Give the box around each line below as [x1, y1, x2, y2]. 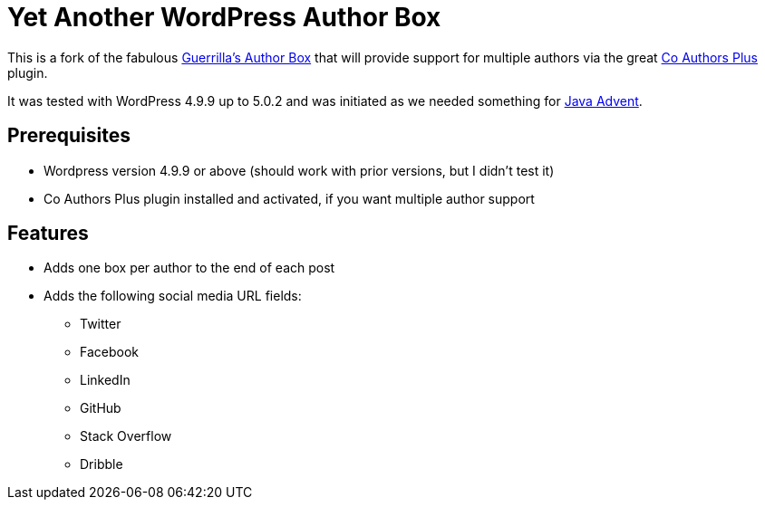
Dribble [80, 456, 123, 473]
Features [7, 222, 89, 245]
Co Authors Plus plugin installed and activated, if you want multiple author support [44, 190, 535, 206]
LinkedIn [80, 372, 131, 388]
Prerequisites [7, 124, 131, 148]
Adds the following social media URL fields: [44, 288, 302, 304]
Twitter [80, 316, 121, 332]
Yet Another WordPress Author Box [7, 2, 441, 33]
